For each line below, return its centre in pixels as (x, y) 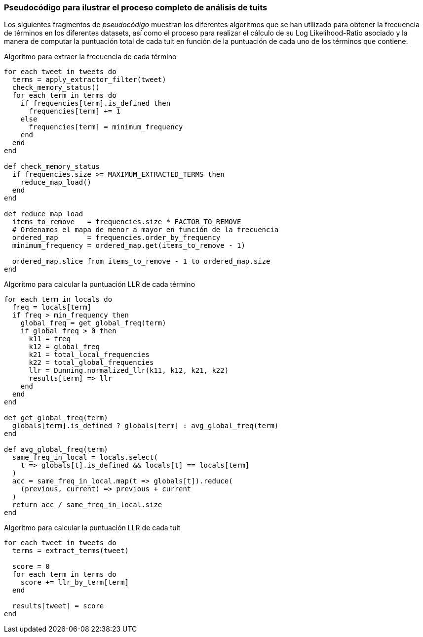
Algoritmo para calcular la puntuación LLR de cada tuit (92, 528)
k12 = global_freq (64, 347)
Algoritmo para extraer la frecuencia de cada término (90, 57)
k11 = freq (50, 339)
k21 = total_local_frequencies (89, 355)
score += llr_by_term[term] (75, 582)
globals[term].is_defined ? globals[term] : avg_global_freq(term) (145, 426)
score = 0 (31, 567)
